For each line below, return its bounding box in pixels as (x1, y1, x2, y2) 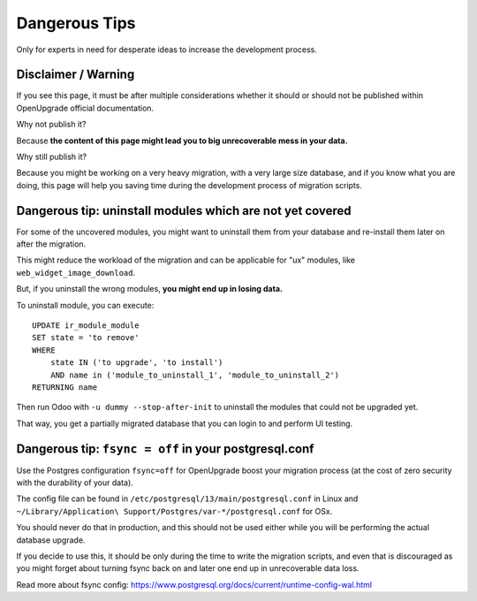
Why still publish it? (16, 151, 87, 163)
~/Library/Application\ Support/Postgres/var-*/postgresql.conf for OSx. (16, 506, 333, 516)
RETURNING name (32, 383, 98, 392)
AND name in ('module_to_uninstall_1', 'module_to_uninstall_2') (49, 369, 340, 380)
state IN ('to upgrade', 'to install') (49, 358, 223, 368)
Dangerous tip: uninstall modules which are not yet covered (16, 203, 352, 218)
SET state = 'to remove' (32, 332, 140, 343)
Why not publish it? (16, 119, 87, 130)
